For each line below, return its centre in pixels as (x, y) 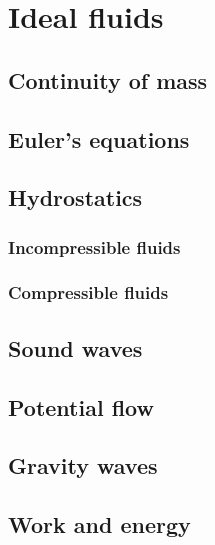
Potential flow (81, 406)
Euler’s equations (99, 138)
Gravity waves (83, 465)
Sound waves (75, 347)
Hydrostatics (75, 197)
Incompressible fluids (94, 246)
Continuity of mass (108, 79)
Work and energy (99, 524)
